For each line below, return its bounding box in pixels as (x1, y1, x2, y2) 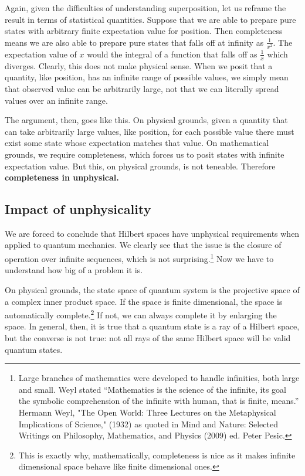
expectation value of (5, 47, 77, 60)
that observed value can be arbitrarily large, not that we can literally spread (5, 82, 279, 94)
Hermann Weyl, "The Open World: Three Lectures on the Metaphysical (18, 406, 276, 418)
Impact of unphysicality (5, 200, 151, 218)
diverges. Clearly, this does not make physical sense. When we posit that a (5, 59, 273, 72)
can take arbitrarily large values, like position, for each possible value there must (5, 125, 294, 137)
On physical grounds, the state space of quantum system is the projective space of (5, 283, 300, 295)
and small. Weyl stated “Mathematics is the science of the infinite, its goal (18, 383, 286, 395)
